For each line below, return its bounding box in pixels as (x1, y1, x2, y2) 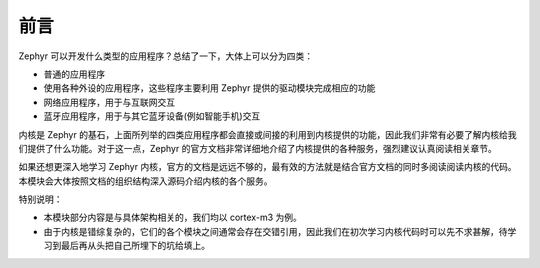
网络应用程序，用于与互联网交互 (43, 96, 175, 108)
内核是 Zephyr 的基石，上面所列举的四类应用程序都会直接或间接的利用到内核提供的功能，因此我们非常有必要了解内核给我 (18, 128, 517, 140)
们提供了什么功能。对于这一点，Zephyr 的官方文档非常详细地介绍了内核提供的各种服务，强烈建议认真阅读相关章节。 (18, 142, 497, 154)
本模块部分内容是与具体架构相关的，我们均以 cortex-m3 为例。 (43, 211, 302, 224)
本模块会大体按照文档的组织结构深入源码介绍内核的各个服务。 (18, 175, 273, 187)
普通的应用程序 (43, 68, 105, 80)
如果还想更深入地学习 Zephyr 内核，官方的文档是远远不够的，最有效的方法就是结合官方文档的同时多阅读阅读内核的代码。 (18, 161, 517, 173)
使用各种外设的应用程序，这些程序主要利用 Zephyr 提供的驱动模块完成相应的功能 (43, 82, 376, 94)
